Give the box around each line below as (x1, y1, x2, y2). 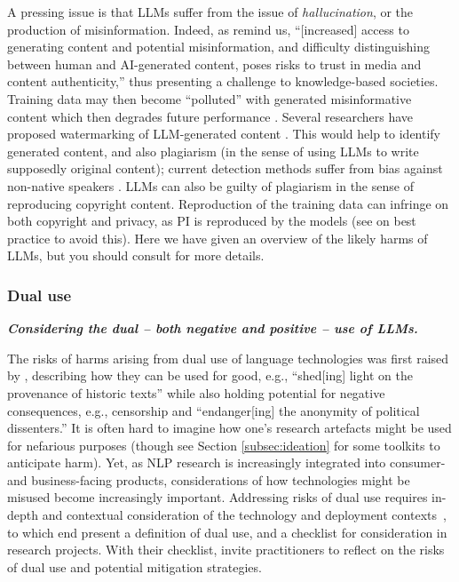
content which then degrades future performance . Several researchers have (7, 107, 414, 125)
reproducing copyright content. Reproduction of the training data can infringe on (7, 194, 449, 212)
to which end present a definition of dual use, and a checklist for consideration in (7, 522, 447, 541)
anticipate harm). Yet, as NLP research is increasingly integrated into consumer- (7, 453, 446, 472)
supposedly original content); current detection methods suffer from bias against (7, 159, 443, 178)
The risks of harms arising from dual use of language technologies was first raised (7, 348, 449, 367)
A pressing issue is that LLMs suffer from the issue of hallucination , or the (7, 3, 414, 20)
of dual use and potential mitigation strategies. (7, 557, 262, 576)
